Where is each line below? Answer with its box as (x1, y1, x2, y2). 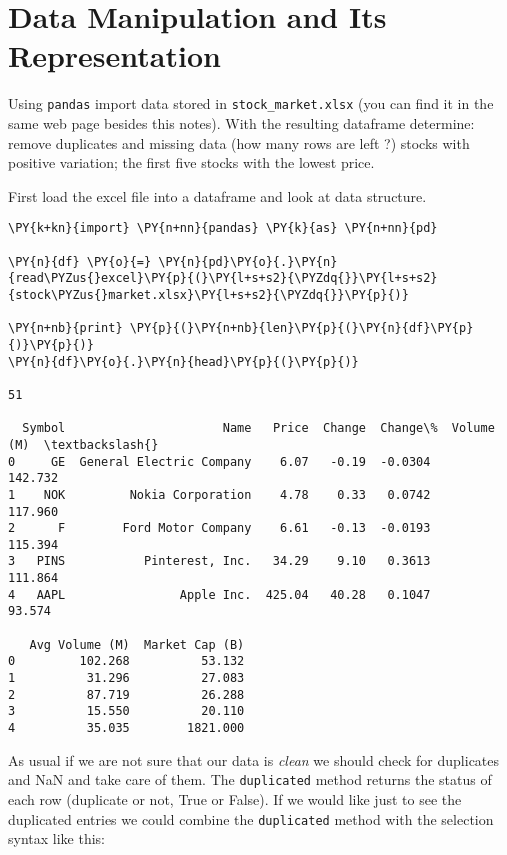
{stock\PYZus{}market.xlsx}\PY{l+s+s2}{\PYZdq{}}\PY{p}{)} (8, 287, 409, 302)
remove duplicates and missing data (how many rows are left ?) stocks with (8, 132, 470, 153)
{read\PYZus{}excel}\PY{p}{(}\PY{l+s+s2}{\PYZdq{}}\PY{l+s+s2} (8, 271, 438, 286)
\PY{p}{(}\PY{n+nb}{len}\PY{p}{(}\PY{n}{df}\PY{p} (129, 321, 474, 336)
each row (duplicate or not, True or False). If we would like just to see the (8, 788, 462, 809)
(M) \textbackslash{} (8, 437, 159, 452)
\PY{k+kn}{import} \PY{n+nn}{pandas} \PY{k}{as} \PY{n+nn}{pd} (8, 221, 438, 236)
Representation (8, 35, 221, 76)
